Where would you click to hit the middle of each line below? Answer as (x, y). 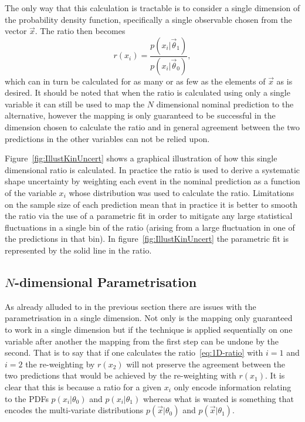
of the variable (30, 193)
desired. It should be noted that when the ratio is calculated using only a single (148, 92)
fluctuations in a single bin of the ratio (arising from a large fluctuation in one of (150, 227)
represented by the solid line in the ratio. (78, 250)
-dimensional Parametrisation (106, 281)
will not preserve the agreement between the (206, 364)
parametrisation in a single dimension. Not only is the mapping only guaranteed (149, 318)
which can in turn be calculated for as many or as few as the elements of (135, 81)
